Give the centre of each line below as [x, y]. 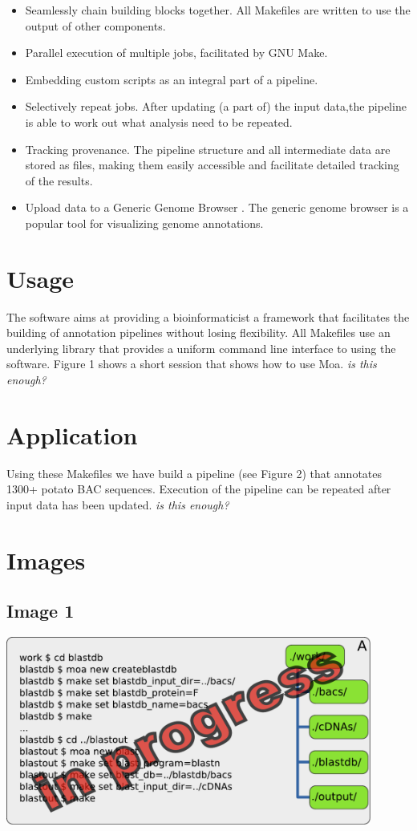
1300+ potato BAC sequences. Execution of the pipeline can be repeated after [199, 489]
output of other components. [95, 25]
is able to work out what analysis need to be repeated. [159, 122]
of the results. [59, 180]
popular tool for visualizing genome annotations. [144, 223]
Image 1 [40, 611]
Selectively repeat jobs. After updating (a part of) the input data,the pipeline [216, 106]
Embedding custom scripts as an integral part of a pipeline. [172, 79]
